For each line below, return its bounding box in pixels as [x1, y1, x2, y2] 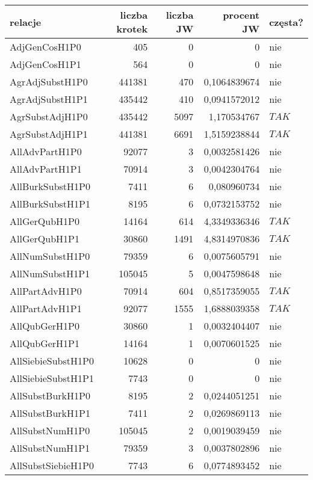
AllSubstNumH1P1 [10, 441, 90, 455]
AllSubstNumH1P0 [10, 423, 90, 437]
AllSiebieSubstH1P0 [10, 354, 94, 368]
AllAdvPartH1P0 [10, 144, 82, 158]
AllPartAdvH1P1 [10, 301, 82, 315]
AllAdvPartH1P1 [10, 162, 82, 176]
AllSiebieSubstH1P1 [10, 371, 94, 385]
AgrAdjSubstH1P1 [10, 92, 88, 106]
